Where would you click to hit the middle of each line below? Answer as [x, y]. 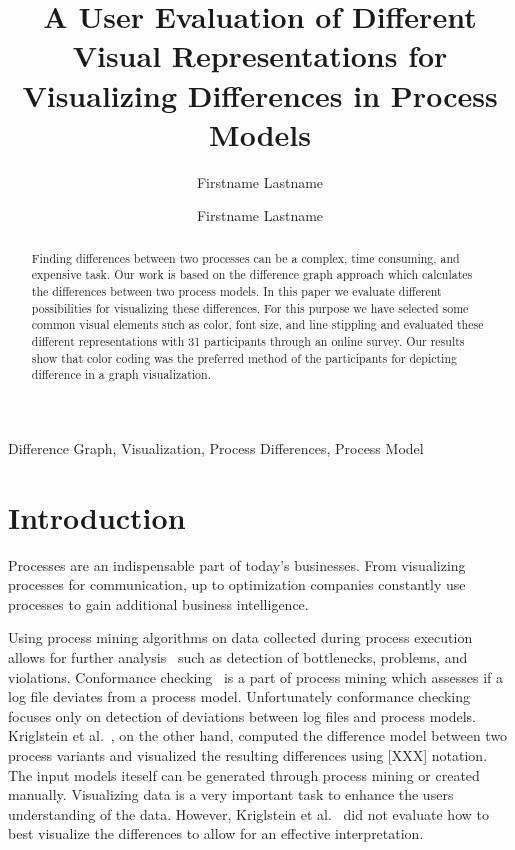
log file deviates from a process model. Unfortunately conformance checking [239, 696]
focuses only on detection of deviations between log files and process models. [242, 715]
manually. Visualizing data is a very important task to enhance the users [231, 794]
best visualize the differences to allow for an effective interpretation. [216, 833]
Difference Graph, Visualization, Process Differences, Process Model [216, 447]
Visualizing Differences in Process [260, 94]
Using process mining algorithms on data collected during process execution [240, 637]
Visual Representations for [260, 55]
